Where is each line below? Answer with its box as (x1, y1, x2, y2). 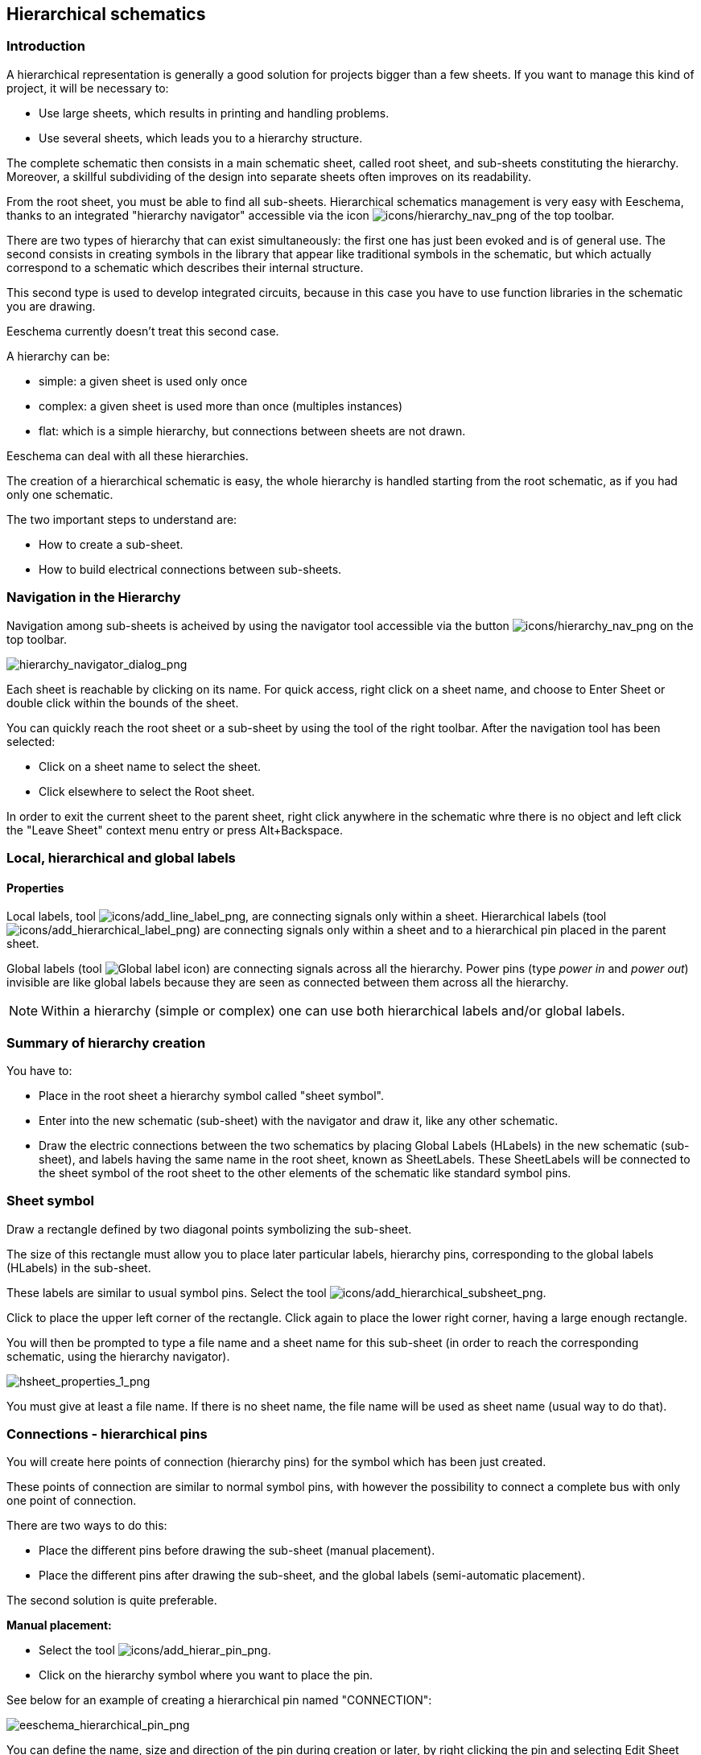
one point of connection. (6, 1493, 137, 1508)
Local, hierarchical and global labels (6, 849, 236, 866)
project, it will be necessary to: (6, 80, 169, 95)
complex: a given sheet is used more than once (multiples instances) (39, 398, 403, 413)
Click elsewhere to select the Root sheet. (39, 784, 255, 798)
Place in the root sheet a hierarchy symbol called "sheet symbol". (39, 1088, 384, 1102)
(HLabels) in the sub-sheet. (6, 1260, 151, 1275)
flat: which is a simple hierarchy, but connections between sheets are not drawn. (39, 423, 466, 438)
